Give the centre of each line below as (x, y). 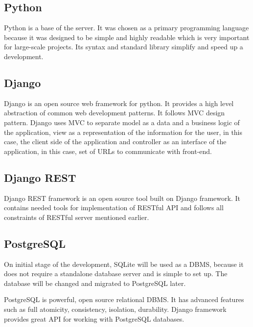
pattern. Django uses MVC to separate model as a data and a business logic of (122, 122)
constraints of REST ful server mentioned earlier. (77, 217)
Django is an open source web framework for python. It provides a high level (119, 103)
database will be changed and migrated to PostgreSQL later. (95, 283)
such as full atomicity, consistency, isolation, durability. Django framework (115, 309)
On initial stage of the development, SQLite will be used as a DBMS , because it (124, 264)
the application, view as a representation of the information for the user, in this (123, 132)
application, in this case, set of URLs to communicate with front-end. (108, 151)
